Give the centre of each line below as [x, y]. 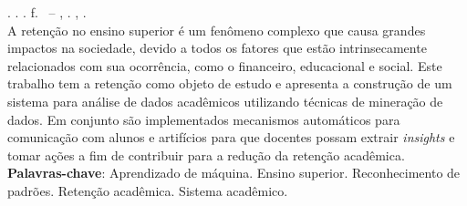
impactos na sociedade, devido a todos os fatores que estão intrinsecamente [217, 48]
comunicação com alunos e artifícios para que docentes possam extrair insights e [231, 137]
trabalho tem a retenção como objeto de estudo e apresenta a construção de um [230, 83]
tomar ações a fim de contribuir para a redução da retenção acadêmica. [206, 154]
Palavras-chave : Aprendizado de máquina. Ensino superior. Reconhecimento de [234, 173]
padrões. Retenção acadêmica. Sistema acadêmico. [148, 190]
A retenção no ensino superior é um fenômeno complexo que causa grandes [217, 30]
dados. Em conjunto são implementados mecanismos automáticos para [204, 119]
